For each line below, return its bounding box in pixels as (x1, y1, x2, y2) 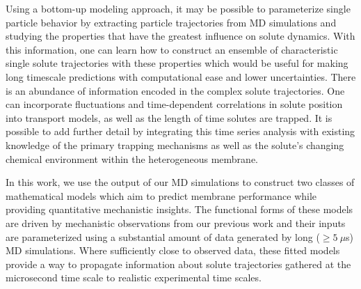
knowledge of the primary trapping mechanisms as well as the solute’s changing (6, 137, 344, 152)
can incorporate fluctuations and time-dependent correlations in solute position (6, 97, 343, 111)
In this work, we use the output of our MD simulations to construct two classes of (6, 175, 355, 189)
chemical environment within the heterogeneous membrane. (6, 151, 259, 166)
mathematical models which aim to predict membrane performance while (6, 188, 317, 203)
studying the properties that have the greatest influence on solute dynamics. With (6, 29, 355, 43)
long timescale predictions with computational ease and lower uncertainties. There (6, 69, 356, 84)
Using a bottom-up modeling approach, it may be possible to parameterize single (6, 1, 351, 15)
